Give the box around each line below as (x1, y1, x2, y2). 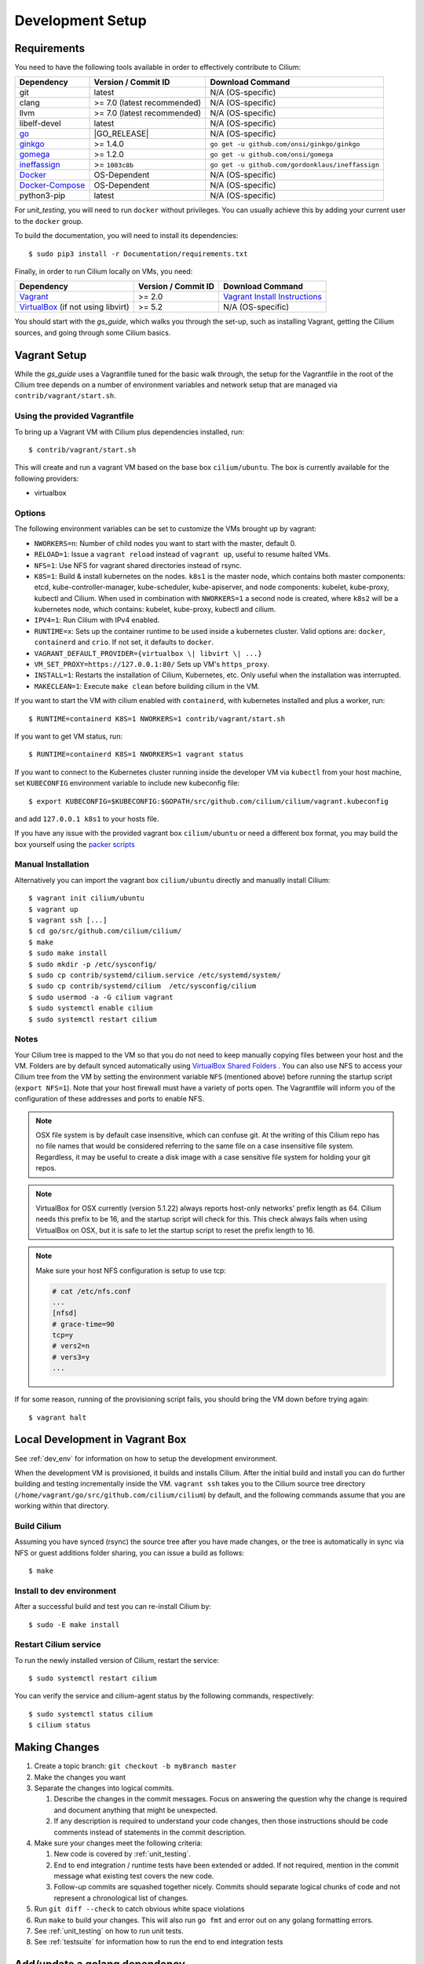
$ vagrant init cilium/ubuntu (28, 894, 145, 903)
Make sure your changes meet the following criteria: (34, 1838, 203, 1848)
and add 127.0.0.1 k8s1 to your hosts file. (14, 814, 159, 823)
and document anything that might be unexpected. (53, 1805, 218, 1815)
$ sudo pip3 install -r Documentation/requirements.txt (28, 249, 248, 258)
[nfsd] (52, 1309, 78, 1317)
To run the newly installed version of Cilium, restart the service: (14, 1655, 220, 1665)
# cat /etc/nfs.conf (52, 1287, 131, 1295)
